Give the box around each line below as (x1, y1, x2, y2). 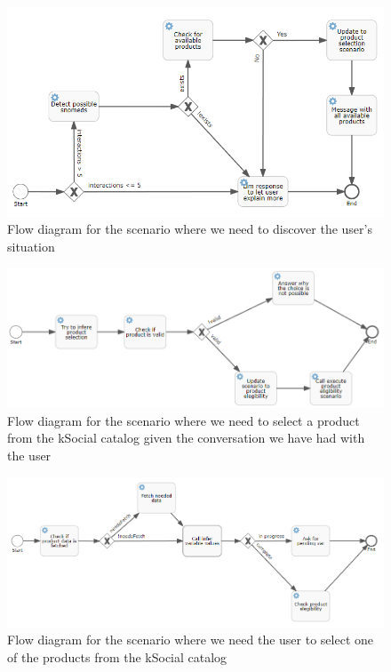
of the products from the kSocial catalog (7, 648, 227, 667)
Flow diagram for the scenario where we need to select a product (7, 411, 360, 429)
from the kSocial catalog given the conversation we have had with (7, 428, 365, 447)
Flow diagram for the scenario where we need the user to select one (7, 630, 373, 649)
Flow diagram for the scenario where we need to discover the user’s (7, 220, 372, 238)
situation (7, 236, 55, 255)
